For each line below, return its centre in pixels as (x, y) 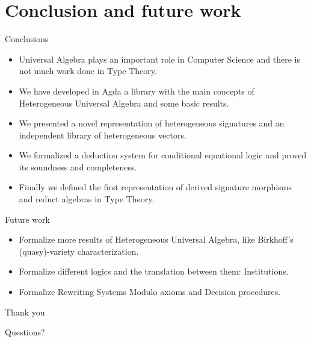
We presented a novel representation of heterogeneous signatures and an (152, 123)
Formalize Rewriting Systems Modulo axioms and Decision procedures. (150, 292)
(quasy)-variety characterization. (79, 251)
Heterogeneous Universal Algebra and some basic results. (124, 103)
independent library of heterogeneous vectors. (103, 135)
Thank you (25, 312)
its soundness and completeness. (78, 166)
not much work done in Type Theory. (88, 71)
